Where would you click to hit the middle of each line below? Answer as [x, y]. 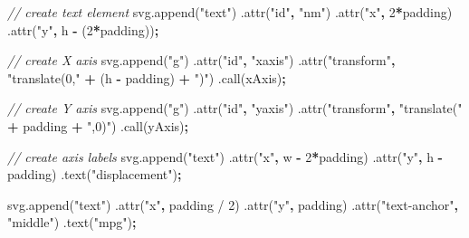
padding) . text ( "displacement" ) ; [95, 174]
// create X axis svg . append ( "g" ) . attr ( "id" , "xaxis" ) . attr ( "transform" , [201, 60]
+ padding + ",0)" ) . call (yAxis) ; [98, 125]
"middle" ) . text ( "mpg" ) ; [72, 222]
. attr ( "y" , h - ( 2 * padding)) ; [83, 29]
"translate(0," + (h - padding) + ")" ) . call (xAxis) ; [147, 77]
